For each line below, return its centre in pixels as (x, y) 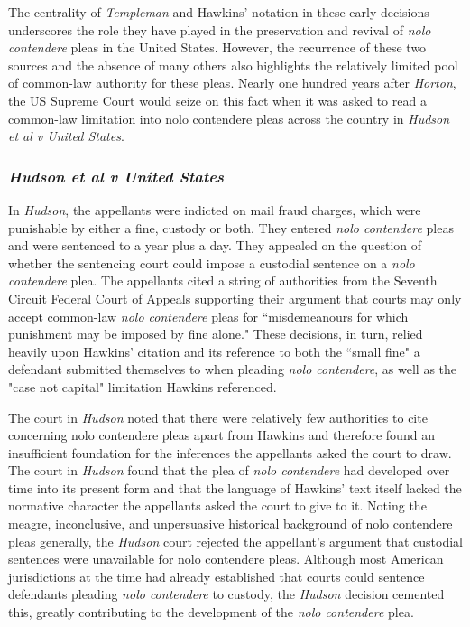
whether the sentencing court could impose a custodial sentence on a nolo (212, 262)
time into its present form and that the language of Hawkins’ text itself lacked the (235, 487)
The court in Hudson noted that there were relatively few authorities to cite (218, 417)
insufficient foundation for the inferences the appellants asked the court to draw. (230, 452)
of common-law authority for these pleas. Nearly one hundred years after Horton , (232, 83)
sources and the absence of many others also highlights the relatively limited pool (233, 65)
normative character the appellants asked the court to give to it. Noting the (217, 505)
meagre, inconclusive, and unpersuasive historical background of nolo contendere (230, 524)
